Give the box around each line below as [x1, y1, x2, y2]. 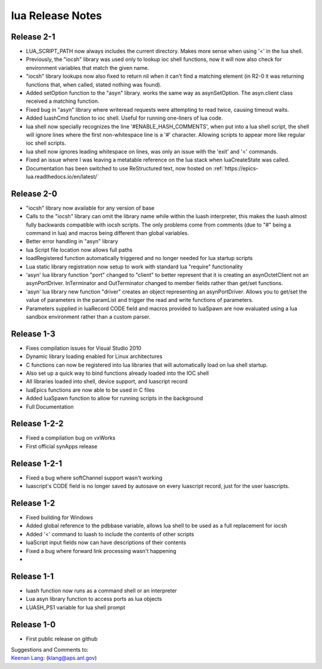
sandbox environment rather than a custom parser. [26, 313, 151, 320]
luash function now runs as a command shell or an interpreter [26, 586, 177, 594]
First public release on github [26, 635, 98, 642]
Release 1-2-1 [11, 458, 63, 469]
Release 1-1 [11, 571, 54, 581]
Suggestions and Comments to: [11, 646, 89, 653]
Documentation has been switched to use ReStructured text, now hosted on [26, 164, 212, 172]
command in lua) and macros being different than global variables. [26, 230, 189, 236]
